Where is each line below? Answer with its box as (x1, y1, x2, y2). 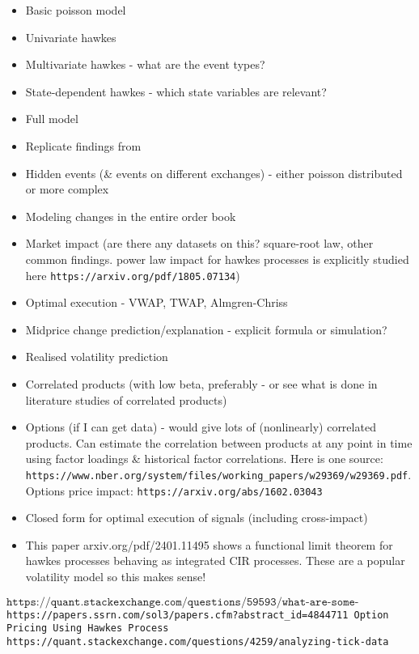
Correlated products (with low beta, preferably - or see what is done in (25, 375, 378, 392)
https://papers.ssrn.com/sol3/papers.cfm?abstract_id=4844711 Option (6, 609, 389, 621)
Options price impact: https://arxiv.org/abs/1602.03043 (25, 482, 323, 499)
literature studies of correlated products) (25, 391, 227, 408)
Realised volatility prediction (25, 348, 168, 365)
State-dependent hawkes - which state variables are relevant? (25, 83, 327, 100)
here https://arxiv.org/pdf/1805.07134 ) (25, 266, 240, 283)
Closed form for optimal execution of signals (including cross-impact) (25, 509, 368, 526)
